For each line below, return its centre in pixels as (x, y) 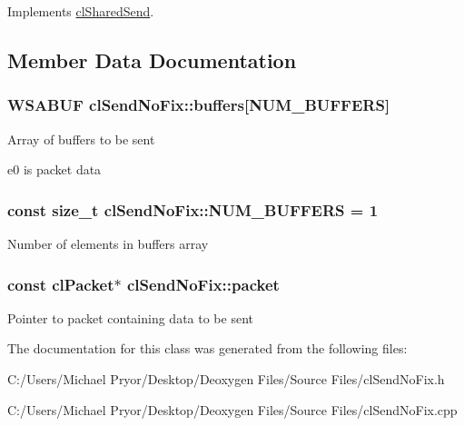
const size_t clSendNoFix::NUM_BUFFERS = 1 (193, 209)
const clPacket (61, 284)
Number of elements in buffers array (108, 243)
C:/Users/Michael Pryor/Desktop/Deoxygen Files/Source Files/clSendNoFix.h (226, 379)
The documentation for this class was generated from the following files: (207, 348)
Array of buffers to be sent (81, 139)
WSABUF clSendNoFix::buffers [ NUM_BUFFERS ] (199, 105)
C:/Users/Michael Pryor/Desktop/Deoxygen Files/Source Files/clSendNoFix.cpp (232, 409)
